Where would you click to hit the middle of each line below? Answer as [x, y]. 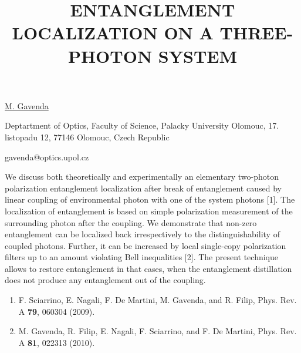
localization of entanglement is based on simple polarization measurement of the [149, 211]
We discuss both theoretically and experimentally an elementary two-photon [142, 176]
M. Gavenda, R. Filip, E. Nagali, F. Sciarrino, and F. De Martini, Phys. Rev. [158, 331]
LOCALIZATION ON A [113, 33]
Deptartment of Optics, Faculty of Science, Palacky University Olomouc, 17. [142, 125]
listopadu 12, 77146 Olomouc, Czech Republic [87, 137]
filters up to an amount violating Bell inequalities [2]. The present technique [142, 257]
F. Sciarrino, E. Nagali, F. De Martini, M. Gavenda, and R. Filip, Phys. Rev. [158, 300]
